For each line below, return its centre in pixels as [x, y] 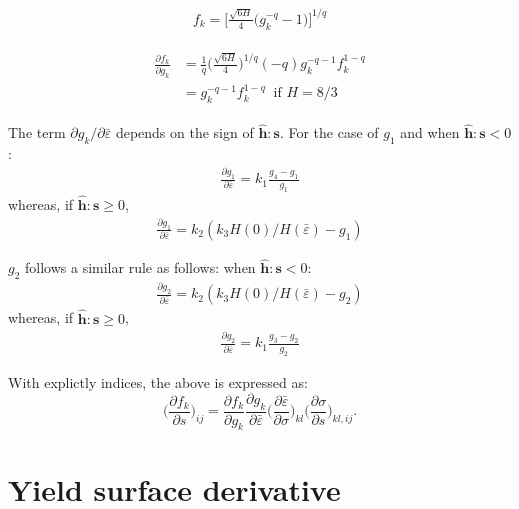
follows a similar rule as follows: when [140, 267]
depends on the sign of [184, 132]
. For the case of [329, 132]
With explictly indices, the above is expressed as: [158, 382]
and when [430, 132]
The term [37, 132]
